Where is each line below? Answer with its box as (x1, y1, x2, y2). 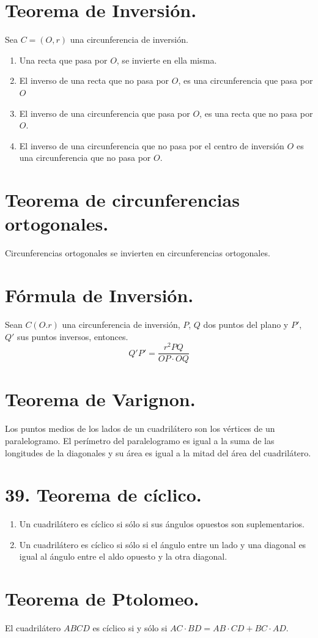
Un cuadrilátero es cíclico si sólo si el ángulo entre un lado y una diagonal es (19, 538, 306, 551)
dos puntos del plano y (203, 317, 289, 330)
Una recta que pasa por (19, 53, 108, 66)
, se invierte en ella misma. (116, 53, 217, 66)
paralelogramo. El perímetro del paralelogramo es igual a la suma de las (5, 434, 275, 447)
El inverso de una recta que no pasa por (19, 74, 169, 87)
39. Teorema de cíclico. (5, 482, 202, 507)
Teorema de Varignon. (5, 387, 196, 412)
